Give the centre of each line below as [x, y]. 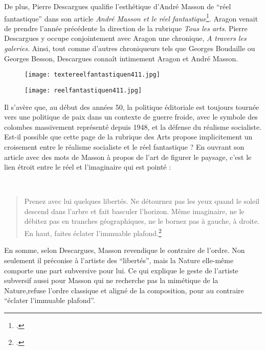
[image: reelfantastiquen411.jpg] [83, 90]
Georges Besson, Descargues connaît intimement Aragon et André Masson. [121, 58]
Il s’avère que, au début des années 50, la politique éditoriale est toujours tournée [132, 107]
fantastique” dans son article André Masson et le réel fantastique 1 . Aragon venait [131, 17]
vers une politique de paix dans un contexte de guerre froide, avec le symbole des [131, 117]
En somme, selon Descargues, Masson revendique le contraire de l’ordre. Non [125, 250]
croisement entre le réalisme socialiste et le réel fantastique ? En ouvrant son [124, 146]
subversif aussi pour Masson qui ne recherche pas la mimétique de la [111, 280]
